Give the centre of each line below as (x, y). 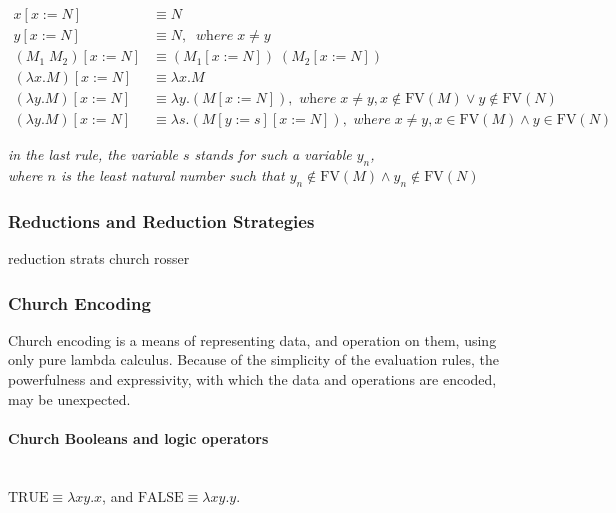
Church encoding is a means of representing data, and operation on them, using (252, 339)
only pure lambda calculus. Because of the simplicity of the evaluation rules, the (253, 359)
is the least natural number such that (172, 174)
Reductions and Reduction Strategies (161, 220)
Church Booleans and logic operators (138, 437)
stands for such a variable (273, 154)
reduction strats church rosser (99, 258)
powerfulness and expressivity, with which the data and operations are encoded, (252, 379)
